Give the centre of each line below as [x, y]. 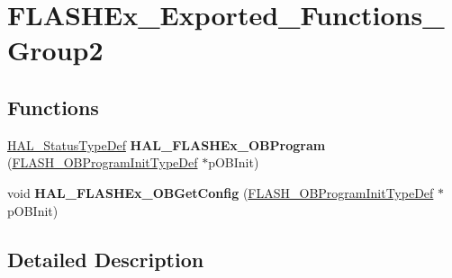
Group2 [55, 50]
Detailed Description [106, 259]
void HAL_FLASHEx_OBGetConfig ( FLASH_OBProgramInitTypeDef [221, 192]
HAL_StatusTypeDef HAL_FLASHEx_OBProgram [167, 144]
